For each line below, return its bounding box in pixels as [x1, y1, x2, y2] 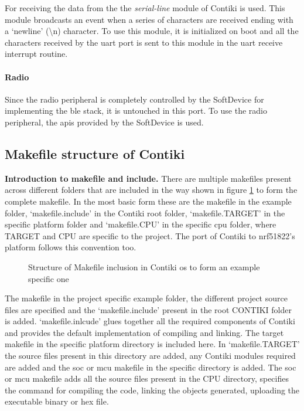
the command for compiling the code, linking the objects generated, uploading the [5, 383, 300, 396]
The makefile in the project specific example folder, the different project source [5, 292, 288, 304]
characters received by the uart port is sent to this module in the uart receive [5, 36, 283, 48]
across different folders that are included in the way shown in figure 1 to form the [5, 184, 298, 196]
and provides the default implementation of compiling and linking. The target [5, 326, 284, 338]
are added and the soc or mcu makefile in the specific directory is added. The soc [5, 361, 296, 373]
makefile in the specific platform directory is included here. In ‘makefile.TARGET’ [5, 338, 300, 350]
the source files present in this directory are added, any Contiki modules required [5, 349, 296, 362]
